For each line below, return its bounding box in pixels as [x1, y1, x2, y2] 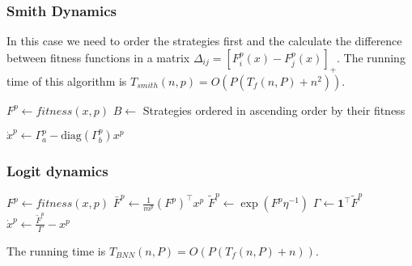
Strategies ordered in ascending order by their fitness [142, 101, 406, 118]
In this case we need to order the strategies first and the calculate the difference [6, 32, 402, 49]
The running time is [6, 242, 106, 259]
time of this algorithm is [6, 72, 127, 89]
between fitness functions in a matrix [6, 49, 190, 65]
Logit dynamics [6, 161, 108, 181]
